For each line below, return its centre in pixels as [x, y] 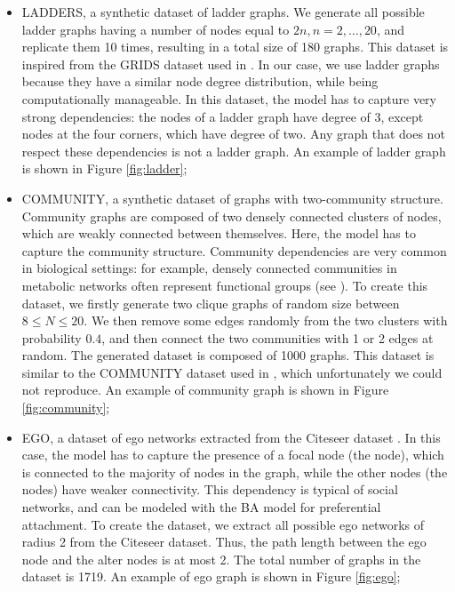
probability [52, 337]
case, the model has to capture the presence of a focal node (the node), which [233, 455]
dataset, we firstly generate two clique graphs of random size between [211, 303]
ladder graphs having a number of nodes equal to [156, 29]
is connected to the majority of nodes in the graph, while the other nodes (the [235, 472]
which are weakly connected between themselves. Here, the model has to [219, 233]
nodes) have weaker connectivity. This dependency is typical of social [210, 489]
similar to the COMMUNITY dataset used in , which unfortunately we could [232, 372]
